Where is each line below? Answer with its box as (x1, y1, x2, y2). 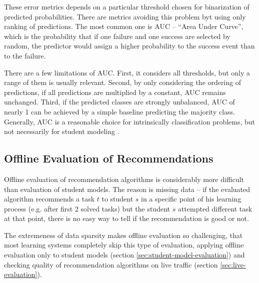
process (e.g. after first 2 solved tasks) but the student (4, 203, 170, 213)
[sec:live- (220, 259, 246, 269)
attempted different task (177, 203, 252, 213)
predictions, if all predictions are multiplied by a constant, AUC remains (4, 86, 226, 97)
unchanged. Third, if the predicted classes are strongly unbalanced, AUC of (4, 96, 235, 107)
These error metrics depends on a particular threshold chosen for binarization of (4, 1, 249, 11)
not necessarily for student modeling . (4, 126, 119, 136)
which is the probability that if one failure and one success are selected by (4, 30, 230, 41)
